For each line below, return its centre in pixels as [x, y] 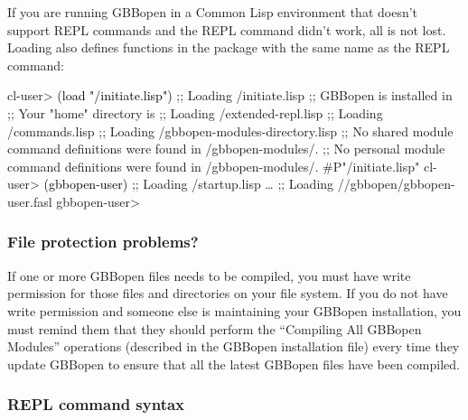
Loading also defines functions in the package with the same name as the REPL [229, 47]
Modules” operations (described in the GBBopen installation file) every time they [234, 346]
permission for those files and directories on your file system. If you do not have [228, 293]
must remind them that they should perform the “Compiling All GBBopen [215, 328]
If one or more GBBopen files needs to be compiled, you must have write [209, 275]
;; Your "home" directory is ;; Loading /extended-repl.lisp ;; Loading [195, 112]
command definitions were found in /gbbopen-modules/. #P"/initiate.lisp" [214, 166]
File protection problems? [103, 242]
